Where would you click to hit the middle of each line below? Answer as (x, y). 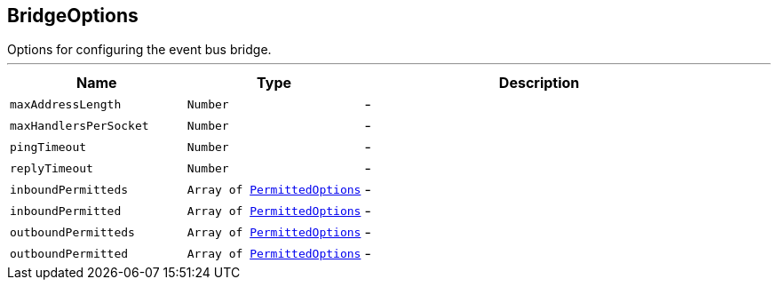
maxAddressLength (66, 104)
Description (539, 83)
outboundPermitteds (72, 232)
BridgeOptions (73, 16)
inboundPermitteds (69, 189)
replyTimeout (52, 168)
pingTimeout (48, 147)
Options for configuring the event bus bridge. (139, 50)
